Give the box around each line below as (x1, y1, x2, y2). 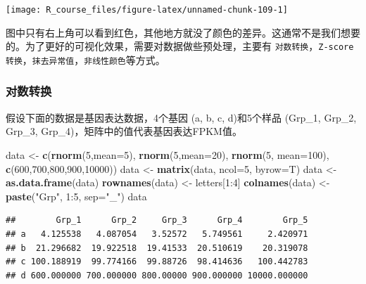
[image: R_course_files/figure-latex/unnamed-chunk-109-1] (6, 5, 288, 15)
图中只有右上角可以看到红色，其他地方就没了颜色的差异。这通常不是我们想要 (6, 25, 360, 39)
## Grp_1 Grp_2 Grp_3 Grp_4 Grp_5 (6, 215, 308, 226)
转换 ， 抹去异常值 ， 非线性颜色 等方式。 (6, 52, 165, 67)
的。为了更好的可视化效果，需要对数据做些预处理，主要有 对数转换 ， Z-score (6, 39, 354, 53)
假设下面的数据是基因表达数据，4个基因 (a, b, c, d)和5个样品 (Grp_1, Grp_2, (6, 110, 357, 124)
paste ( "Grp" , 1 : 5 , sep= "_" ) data (6, 188, 147, 203)
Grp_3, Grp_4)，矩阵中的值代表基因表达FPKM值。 (6, 124, 242, 138)
